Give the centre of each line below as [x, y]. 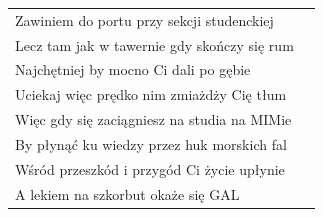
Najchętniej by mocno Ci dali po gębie [133, 69]
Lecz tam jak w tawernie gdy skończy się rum [154, 44]
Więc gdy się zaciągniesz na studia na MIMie [153, 119]
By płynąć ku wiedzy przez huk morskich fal [151, 143]
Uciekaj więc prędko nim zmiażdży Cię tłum [151, 94]
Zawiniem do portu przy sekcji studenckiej [144, 19]
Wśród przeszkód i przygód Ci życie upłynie [150, 168]
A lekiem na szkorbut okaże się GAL [127, 193]
